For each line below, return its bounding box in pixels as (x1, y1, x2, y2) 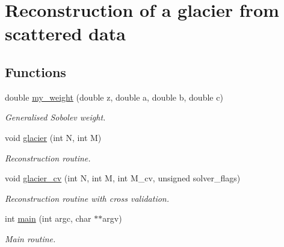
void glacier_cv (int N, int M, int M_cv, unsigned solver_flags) (5, 172, 241, 184)
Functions (5, 62, 66, 81)
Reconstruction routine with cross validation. (5, 192, 170, 204)
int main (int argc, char (5, 212, 91, 225)
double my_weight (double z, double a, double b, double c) (5, 90, 223, 103)
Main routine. (5, 232, 56, 245)
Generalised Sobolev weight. (5, 111, 106, 123)
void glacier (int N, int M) (5, 131, 102, 143)
